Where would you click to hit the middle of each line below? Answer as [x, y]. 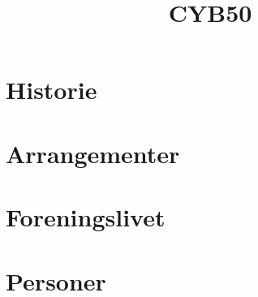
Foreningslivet [86, 217]
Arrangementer [93, 153]
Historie [52, 90]
